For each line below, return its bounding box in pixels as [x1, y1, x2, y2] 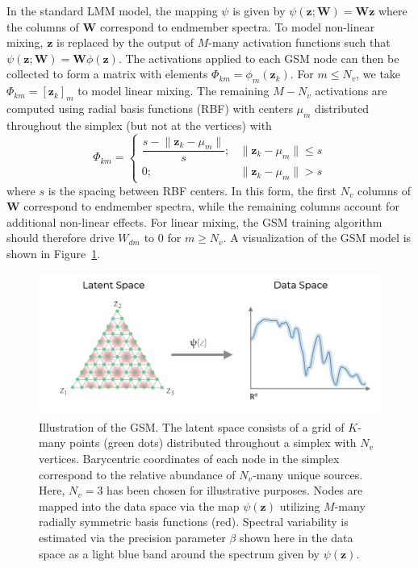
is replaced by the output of [56, 34, 194, 51]
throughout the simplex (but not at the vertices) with [6, 116, 272, 133]
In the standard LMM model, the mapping [6, 2, 218, 19]
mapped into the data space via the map [39, 497, 240, 514]
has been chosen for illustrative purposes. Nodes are [107, 482, 363, 499]
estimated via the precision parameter [39, 528, 226, 545]
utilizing [279, 497, 320, 514]
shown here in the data [239, 528, 353, 545]
